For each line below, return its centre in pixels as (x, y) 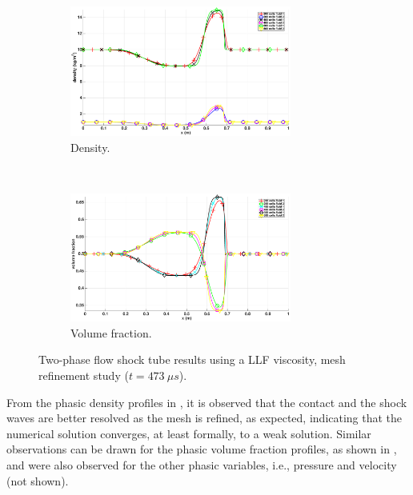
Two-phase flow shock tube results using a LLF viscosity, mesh (192, 359)
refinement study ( (84, 375)
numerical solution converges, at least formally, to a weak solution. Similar (189, 433)
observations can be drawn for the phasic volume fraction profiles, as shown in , (202, 449)
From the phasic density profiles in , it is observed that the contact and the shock (207, 402)
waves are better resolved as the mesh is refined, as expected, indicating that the (204, 418)
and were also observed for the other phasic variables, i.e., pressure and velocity (202, 465)
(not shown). (38, 480)
